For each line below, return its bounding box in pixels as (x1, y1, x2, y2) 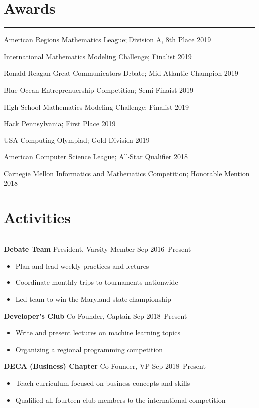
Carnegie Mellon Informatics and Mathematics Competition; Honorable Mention (4, 168, 250, 178)
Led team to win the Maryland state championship (15, 293, 171, 304)
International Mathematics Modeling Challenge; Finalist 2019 (4, 51, 192, 61)
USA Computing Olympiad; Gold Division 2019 (4, 135, 150, 145)
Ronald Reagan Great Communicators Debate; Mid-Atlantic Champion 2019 (4, 68, 238, 78)
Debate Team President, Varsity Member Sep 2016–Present (4, 244, 191, 254)
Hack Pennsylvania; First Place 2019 (4, 118, 116, 129)
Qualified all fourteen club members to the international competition (15, 394, 226, 405)
